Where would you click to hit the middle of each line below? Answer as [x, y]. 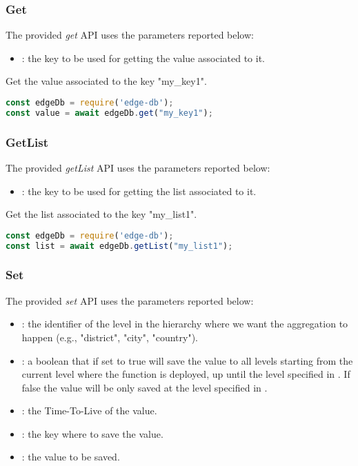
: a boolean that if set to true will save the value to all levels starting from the [187, 360]
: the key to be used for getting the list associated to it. [139, 191]
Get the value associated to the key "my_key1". [106, 81]
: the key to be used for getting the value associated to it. [143, 58]
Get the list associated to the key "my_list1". [101, 214]
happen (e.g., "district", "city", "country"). [110, 337]
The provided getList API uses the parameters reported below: [138, 167]
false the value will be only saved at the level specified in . [145, 387]
